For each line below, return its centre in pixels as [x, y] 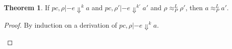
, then [194, 7]
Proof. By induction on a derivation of [60, 24]
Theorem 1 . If [27, 7]
